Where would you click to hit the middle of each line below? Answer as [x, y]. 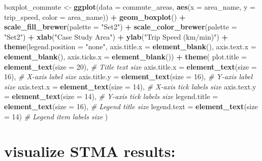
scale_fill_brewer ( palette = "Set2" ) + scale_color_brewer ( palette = [121, 27]
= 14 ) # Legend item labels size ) [56, 116]
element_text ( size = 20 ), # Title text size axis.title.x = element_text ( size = [130, 66]
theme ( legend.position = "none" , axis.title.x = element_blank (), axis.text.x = [130, 46]
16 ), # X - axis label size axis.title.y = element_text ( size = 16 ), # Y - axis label [128, 76]
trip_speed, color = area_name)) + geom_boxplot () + [95, 17]
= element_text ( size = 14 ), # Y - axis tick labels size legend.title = [111, 96]
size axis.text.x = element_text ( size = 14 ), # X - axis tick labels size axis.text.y [130, 86]
